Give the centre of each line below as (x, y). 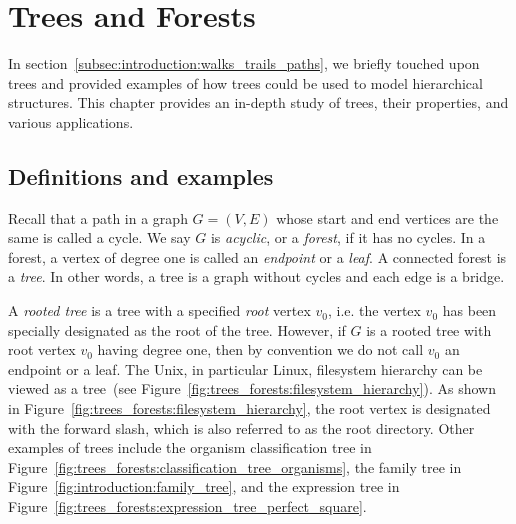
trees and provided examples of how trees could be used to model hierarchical (245, 82)
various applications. (71, 121)
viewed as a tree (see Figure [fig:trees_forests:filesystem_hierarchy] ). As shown (252, 388)
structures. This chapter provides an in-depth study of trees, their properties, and (258, 102)
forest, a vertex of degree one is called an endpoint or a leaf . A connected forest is (257, 256)
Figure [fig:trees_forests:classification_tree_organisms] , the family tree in (235, 466)
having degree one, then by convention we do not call (260, 349)
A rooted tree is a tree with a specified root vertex (159, 310)
